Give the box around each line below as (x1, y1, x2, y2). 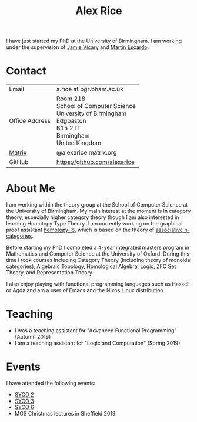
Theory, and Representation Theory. (6, 269, 94, 276)
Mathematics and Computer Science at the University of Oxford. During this (6, 250, 190, 257)
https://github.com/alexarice (56, 158, 135, 166)
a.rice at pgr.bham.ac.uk (56, 85, 123, 93)
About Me (6, 182, 55, 195)
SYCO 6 (14, 403, 34, 411)
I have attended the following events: (6, 380, 96, 387)
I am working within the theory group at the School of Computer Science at (6, 201, 188, 208)
